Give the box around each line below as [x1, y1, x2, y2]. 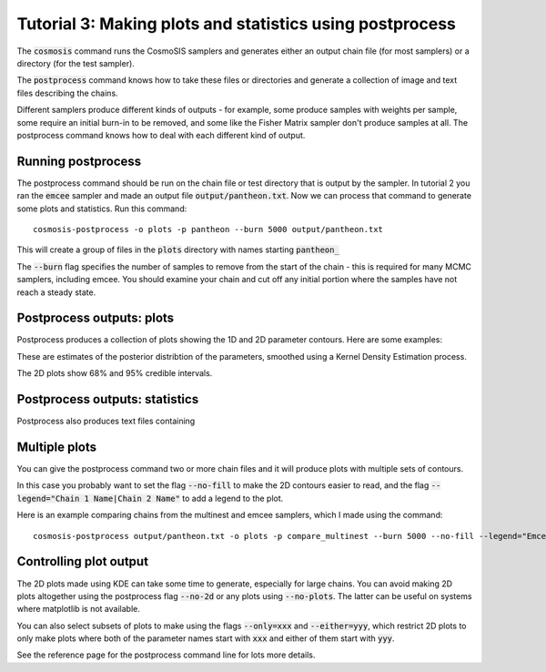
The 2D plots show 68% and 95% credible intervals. [16, 368, 213, 379]
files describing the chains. [16, 87, 118, 98]
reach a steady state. [16, 287, 96, 298]
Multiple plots [16, 439, 97, 454]
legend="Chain [16, 493, 80, 504]
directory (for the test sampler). [16, 57, 136, 68]
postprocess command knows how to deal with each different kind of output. [16, 129, 306, 140]
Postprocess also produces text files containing [16, 415, 196, 427]
